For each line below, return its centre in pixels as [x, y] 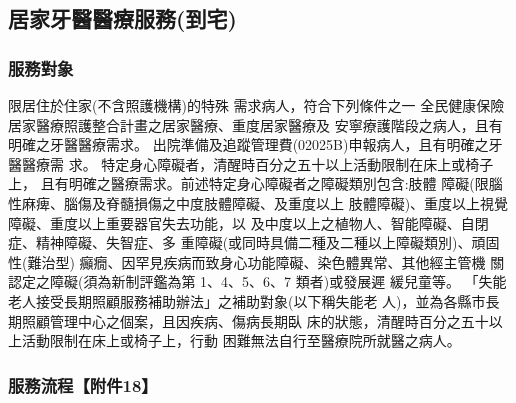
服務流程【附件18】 [83, 384]
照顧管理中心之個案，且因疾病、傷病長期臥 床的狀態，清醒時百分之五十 [255, 320]
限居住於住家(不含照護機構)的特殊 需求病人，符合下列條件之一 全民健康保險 [256, 105]
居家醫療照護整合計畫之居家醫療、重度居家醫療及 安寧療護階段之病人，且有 [255, 124]
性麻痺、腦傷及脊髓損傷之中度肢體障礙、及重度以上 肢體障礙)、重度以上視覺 [258, 202]
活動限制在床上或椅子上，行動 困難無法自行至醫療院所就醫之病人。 [241, 340]
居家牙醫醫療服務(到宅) [122, 18]
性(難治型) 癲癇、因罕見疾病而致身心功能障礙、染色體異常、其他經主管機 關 [256, 261]
